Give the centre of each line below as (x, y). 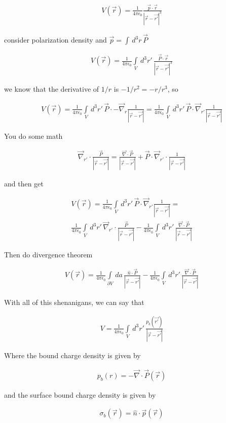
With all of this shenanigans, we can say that (74, 302)
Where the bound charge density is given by (72, 355)
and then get (24, 184)
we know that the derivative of (52, 88)
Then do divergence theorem (48, 254)
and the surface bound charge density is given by (80, 394)
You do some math (33, 136)
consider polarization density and (55, 40)
